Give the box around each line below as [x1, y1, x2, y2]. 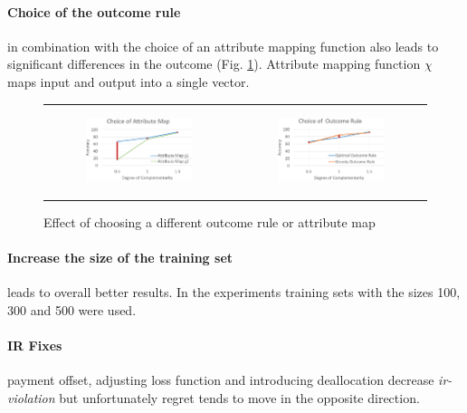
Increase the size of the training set [7, 248, 233, 267]
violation [7, 388, 55, 407]
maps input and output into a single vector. [7, 72, 250, 91]
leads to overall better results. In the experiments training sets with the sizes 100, [7, 283, 461, 302]
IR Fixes [7, 336, 62, 354]
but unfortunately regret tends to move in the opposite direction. [59, 388, 420, 407]
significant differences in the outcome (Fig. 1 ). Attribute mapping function [7, 54, 421, 73]
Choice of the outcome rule [7, 2, 181, 21]
